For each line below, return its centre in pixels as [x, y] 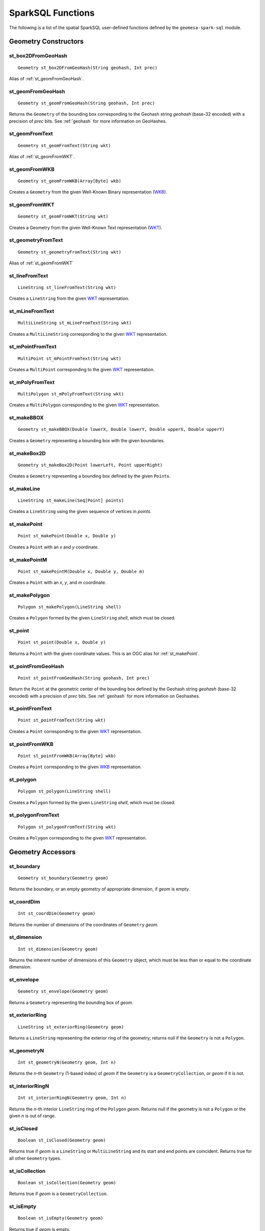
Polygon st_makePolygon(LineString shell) [70, 607]
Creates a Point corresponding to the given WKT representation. [75, 731]
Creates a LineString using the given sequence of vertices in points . [80, 512]
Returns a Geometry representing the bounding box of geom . [71, 1003]
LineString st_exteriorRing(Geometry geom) [71, 1027]
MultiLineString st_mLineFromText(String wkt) [75, 323]
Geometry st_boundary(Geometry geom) [63, 878]
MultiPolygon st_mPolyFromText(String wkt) [71, 394]
